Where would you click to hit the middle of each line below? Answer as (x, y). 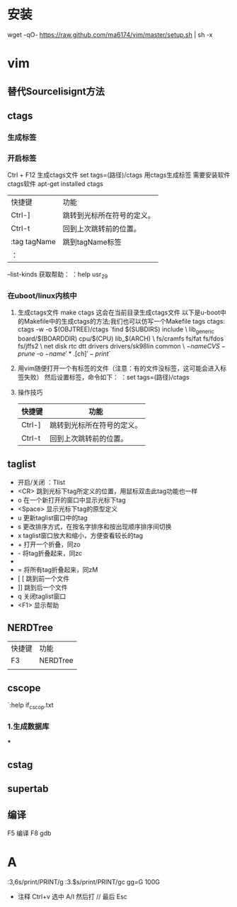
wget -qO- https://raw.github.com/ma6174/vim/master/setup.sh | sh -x (110, 34)
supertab (28, 789)
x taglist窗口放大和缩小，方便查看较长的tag (80, 535)
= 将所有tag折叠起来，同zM (58, 569)
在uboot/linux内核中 (42, 295)
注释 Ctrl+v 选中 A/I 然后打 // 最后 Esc (72, 897)
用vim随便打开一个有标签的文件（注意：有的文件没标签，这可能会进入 (119, 368)
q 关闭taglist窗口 (42, 596)
